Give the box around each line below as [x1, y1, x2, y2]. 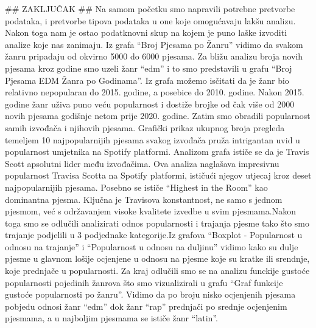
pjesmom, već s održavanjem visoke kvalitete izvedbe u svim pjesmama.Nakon [5, 205, 296, 217]
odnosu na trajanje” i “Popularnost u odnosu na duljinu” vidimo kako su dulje [5, 240, 298, 253]
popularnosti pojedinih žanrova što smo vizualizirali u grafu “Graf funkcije [5, 276, 283, 289]
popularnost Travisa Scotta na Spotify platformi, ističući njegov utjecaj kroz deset [5, 169, 312, 182]
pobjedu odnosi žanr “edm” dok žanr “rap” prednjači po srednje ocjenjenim [5, 299, 287, 312]
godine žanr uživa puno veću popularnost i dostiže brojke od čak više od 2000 [5, 97, 295, 110]
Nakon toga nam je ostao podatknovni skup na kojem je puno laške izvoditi [5, 26, 287, 39]
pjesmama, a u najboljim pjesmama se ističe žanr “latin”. [5, 312, 218, 324]
